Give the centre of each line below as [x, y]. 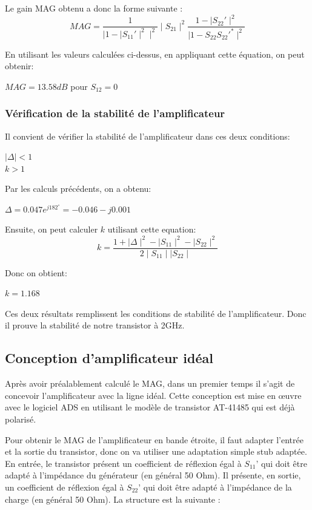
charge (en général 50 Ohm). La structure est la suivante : [113, 499]
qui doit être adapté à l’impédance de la [217, 487]
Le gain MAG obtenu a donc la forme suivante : [94, 8]
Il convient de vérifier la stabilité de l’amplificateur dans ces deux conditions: [148, 136]
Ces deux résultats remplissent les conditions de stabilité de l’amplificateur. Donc [156, 313]
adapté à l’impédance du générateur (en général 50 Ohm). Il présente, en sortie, [153, 475]
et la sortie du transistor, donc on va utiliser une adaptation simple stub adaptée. [156, 451]
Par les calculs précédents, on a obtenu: [78, 189]
